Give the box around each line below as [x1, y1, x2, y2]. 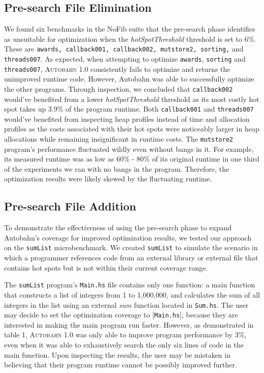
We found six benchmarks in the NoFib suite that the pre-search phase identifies [4, 23, 255, 34]
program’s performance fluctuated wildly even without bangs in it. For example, [4, 143, 254, 154]
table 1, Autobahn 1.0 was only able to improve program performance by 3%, [4, 329, 247, 340]
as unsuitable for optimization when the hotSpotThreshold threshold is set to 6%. [4, 33, 256, 44]
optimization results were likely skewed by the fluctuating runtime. [4, 173, 212, 184]
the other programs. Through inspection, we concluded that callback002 [4, 83, 233, 94]
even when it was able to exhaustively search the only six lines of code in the [4, 339, 244, 350]
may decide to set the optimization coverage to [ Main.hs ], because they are [4, 309, 238, 320]
